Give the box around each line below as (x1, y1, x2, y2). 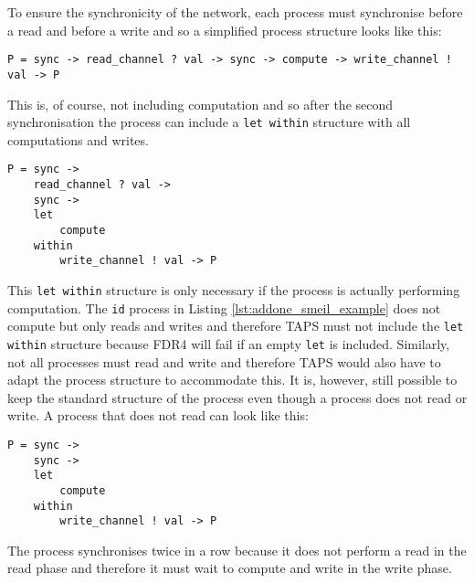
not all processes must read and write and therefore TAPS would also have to (7, 352, 441, 371)
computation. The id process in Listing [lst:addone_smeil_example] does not (7, 298, 441, 317)
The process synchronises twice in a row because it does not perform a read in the (7, 540, 467, 559)
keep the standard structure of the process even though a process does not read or (7, 387, 468, 407)
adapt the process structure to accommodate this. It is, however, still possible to (7, 370, 458, 389)
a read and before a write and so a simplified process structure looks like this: (7, 20, 442, 39)
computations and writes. (7, 130, 149, 149)
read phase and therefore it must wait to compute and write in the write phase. (7, 558, 452, 578)
